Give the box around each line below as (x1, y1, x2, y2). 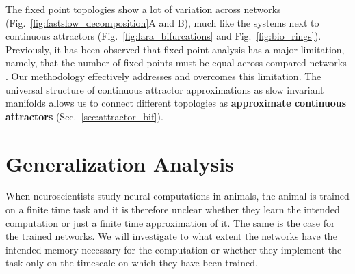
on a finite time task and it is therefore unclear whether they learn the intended (5, 202, 340, 217)
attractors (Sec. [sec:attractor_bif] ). (5, 109, 163, 123)
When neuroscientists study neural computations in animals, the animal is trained (5, 189, 350, 203)
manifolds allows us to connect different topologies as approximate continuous (5, 96, 347, 110)
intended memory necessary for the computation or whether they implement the (5, 242, 342, 256)
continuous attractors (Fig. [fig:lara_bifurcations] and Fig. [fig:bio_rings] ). (5, 29, 321, 43)
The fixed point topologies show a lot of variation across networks (5, 2, 281, 16)
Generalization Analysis (5, 149, 234, 177)
